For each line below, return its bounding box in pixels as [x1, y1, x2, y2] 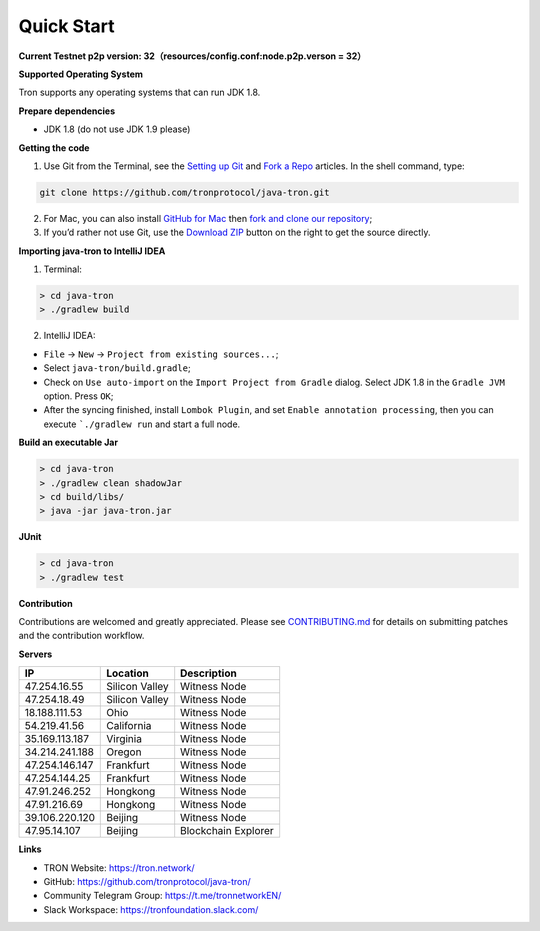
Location [106, 666, 149, 680]
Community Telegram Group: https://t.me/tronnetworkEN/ [43, 890, 282, 902]
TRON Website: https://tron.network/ [43, 861, 195, 874]
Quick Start [18, 15, 115, 37]
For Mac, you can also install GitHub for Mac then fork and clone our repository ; [43, 212, 373, 224]
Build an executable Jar [18, 436, 119, 449]
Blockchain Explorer [180, 824, 274, 838]
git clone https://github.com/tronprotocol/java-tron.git [39, 186, 330, 198]
